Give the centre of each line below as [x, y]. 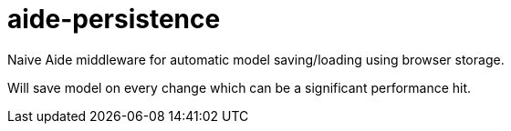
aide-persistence [114, 19]
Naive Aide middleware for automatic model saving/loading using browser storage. [256, 59]
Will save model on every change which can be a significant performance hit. [240, 87]
